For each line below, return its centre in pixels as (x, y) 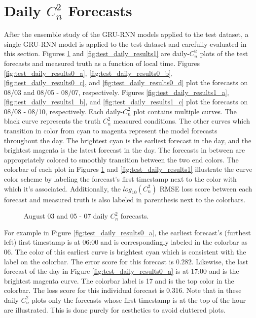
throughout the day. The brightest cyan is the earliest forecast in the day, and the (128, 140)
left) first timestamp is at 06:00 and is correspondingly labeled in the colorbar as (126, 242)
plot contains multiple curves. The (185, 111)
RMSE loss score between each (206, 188)
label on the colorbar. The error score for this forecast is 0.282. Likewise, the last (126, 261)
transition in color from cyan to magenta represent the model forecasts (111, 131)
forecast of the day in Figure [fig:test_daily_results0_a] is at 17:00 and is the (122, 271)
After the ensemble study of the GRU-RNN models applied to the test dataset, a (126, 34)
